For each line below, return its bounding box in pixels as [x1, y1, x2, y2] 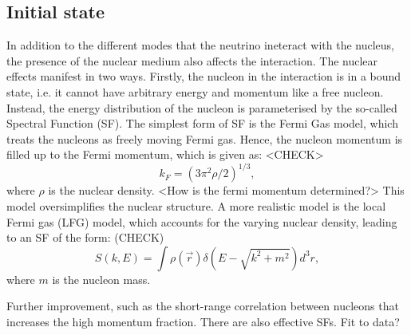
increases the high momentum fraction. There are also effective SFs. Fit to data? [6, 313, 400, 330]
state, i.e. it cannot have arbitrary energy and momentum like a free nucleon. [6, 83, 384, 100]
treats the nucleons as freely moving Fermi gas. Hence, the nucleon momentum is [6, 130, 403, 147]
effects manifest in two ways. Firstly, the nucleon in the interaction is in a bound [6, 68, 401, 85]
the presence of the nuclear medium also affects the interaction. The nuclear [6, 52, 378, 69]
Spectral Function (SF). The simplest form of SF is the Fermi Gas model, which [6, 115, 398, 132]
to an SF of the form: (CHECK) [6, 229, 164, 246]
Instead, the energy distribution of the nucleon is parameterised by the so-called [6, 99, 397, 116]
